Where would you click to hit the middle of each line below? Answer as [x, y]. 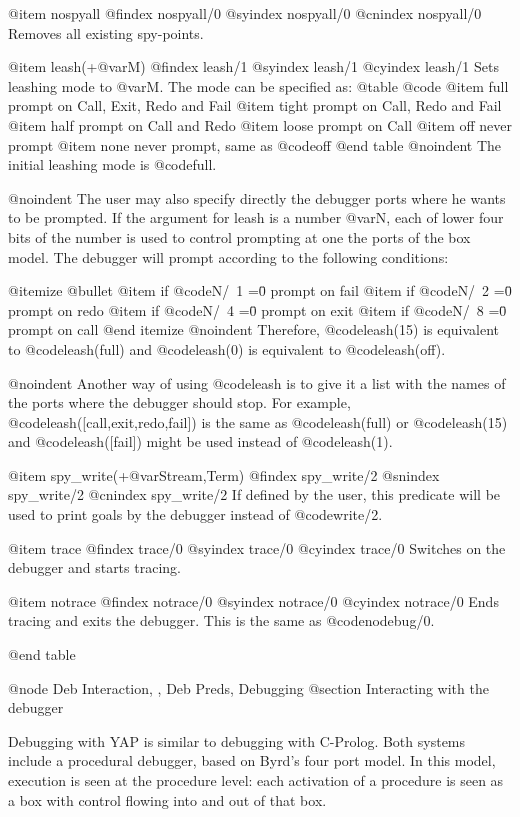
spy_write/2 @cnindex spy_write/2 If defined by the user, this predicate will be [254, 494]
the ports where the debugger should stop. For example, [179, 402]
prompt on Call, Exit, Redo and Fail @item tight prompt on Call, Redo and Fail [255, 105]
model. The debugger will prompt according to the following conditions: [228, 256]
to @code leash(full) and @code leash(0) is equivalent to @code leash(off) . [227, 348]
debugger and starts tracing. [94, 567]
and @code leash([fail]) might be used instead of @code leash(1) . [200, 441]
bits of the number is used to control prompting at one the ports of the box [239, 236]
